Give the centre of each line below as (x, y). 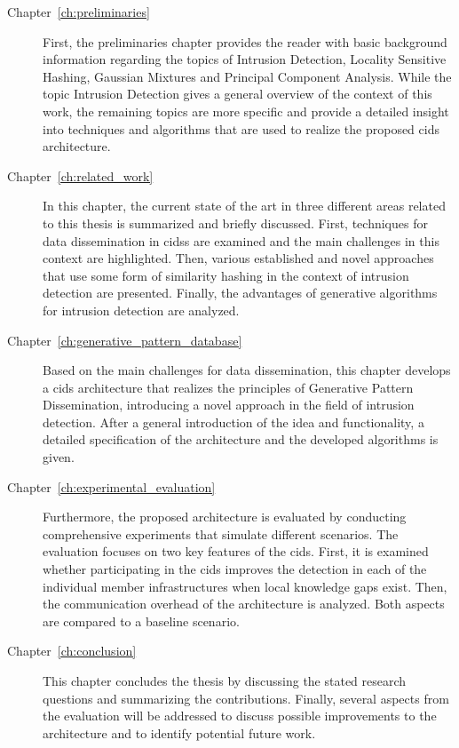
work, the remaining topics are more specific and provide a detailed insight (246, 111)
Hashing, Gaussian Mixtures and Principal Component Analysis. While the (247, 76)
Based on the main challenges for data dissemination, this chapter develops (247, 370)
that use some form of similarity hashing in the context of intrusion (226, 275)
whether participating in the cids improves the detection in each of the (235, 569)
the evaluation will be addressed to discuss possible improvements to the (240, 716)
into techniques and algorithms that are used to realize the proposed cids (241, 128)
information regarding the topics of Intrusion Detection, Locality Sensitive (245, 59)
